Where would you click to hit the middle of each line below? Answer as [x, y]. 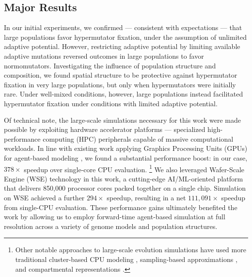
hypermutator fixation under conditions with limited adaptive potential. [111, 103]
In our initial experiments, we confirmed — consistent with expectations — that [123, 27]
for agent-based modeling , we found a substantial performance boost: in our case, [126, 157]
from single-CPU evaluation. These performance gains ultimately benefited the [121, 207]
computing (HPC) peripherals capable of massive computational [138, 138]
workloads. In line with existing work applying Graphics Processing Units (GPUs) [126, 148]
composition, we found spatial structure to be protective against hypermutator [121, 75]
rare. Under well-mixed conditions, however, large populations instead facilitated [124, 94]
